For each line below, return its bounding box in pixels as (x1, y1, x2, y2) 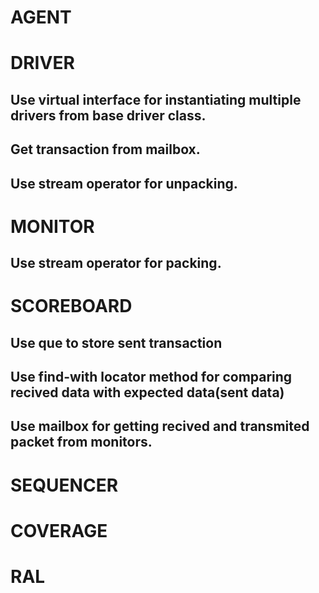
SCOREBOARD (10, 295, 133, 318)
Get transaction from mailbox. (10, 141, 201, 158)
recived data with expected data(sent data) (10, 384, 285, 401)
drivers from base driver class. (10, 107, 207, 124)
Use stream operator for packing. (10, 255, 222, 272)
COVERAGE (10, 519, 108, 542)
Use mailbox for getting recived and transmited (10, 418, 310, 435)
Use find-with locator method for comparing (10, 369, 293, 386)
